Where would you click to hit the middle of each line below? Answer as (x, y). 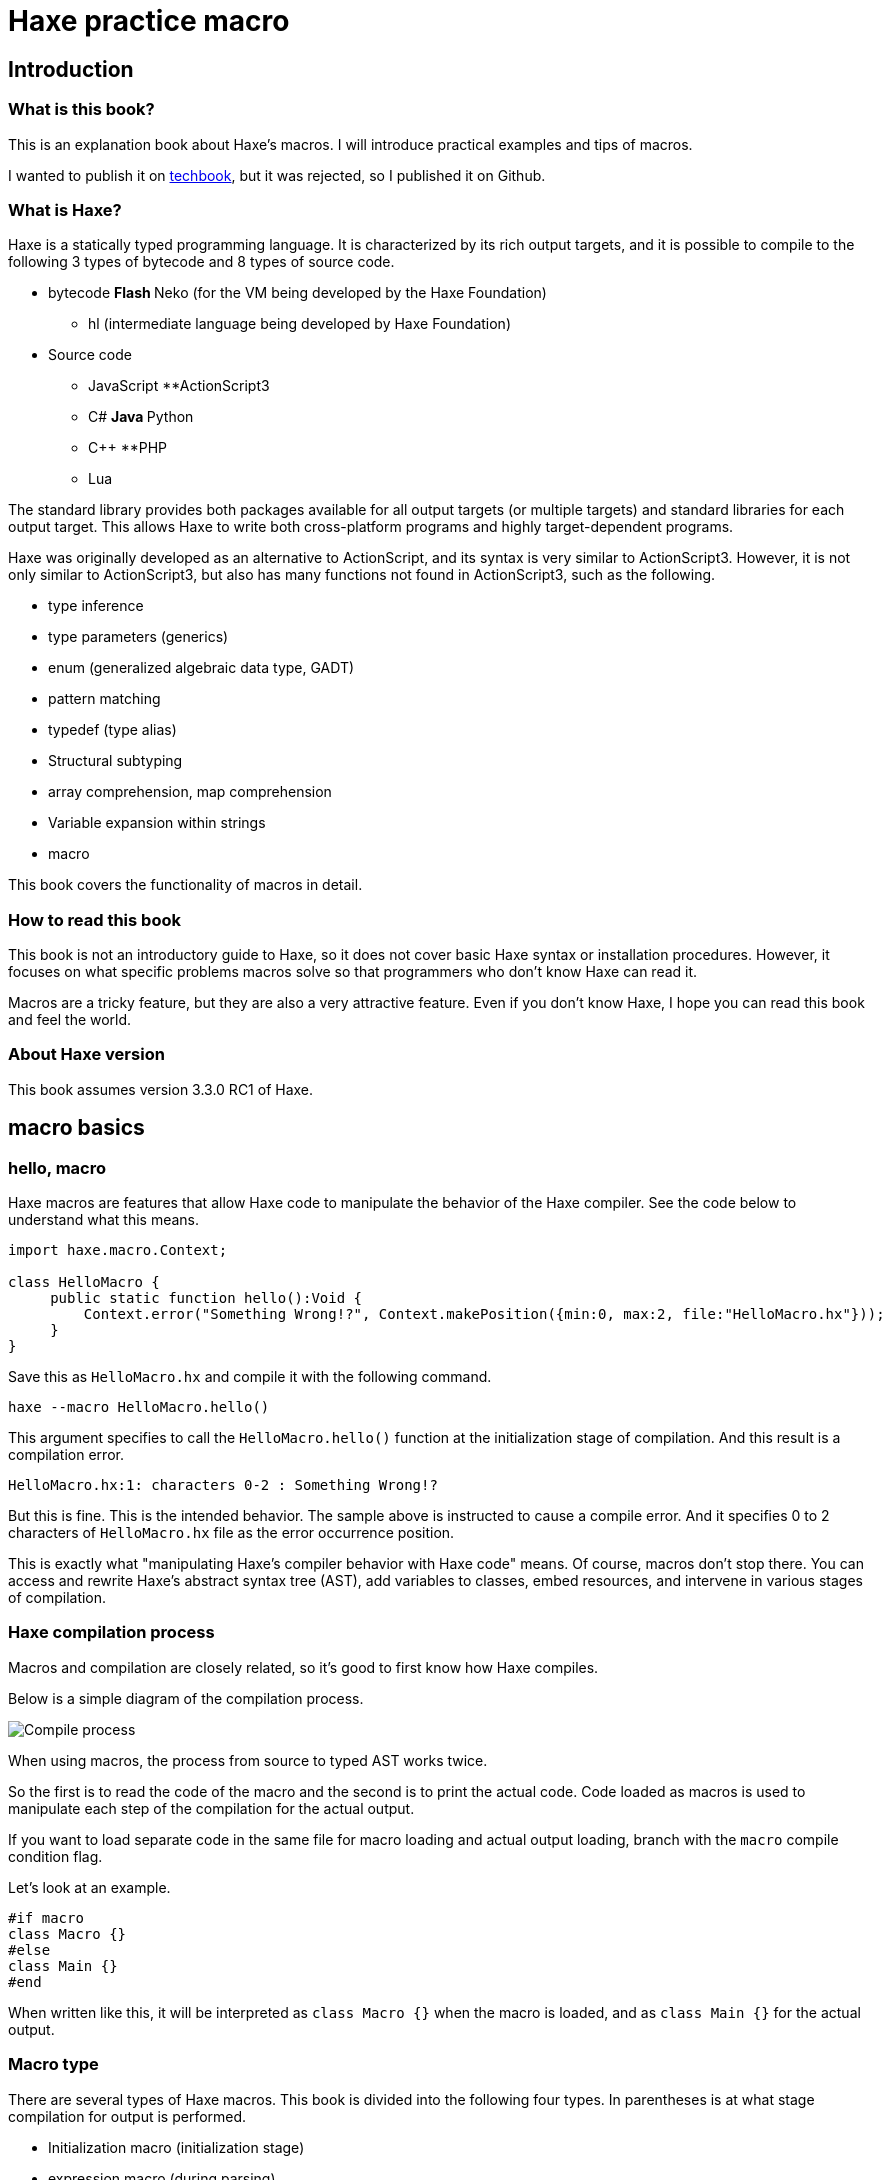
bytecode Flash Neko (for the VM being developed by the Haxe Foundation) (297, 293)
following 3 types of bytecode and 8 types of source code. (201, 262)
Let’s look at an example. (89, 1887)
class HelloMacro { (84, 1282)
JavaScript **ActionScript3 (179, 386)
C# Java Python (141, 417)
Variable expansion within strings (157, 823)
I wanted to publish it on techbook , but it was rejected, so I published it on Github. (277, 175)
